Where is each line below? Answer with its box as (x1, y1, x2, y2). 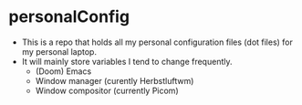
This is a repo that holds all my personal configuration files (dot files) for (21, 37, 294, 47)
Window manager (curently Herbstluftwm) (35, 75, 194, 86)
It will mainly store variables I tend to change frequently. (21, 56, 233, 67)
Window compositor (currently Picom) (35, 85, 179, 96)
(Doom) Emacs (35, 66, 92, 77)
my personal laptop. (21, 46, 98, 57)
